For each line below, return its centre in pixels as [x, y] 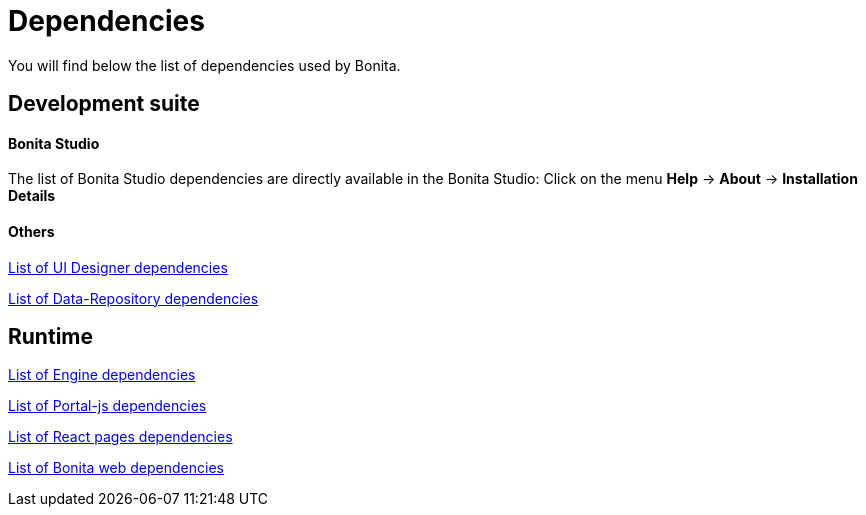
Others [31, 231]
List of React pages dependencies [120, 437]
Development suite [104, 104]
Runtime [50, 337]
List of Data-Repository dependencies [133, 298]
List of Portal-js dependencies [107, 406]
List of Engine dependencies [102, 375]
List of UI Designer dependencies [118, 267]
